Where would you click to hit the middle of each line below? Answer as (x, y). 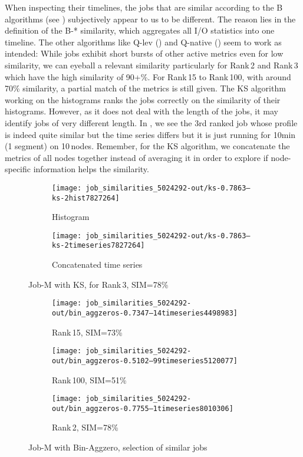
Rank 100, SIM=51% (89, 379)
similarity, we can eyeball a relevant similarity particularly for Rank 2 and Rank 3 (151, 65)
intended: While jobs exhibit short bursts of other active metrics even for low (144, 53)
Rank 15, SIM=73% (87, 332)
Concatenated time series (97, 264)
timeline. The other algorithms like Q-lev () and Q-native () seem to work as (143, 42)
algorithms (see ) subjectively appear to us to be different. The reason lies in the (150, 19)
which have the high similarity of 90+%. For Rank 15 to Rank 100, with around (148, 76)
